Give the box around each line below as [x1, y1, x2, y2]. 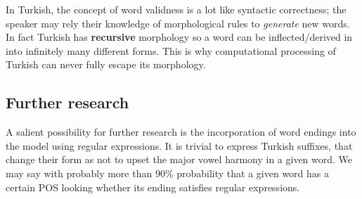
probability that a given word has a [176, 165, 330, 180]
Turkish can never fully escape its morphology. [6, 57, 206, 72]
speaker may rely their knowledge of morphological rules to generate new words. [6, 15, 350, 30]
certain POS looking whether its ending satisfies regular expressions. [6, 179, 300, 194]
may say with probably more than [6, 165, 153, 180]
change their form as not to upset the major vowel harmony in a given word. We [6, 152, 353, 167]
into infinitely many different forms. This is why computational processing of [6, 43, 336, 58]
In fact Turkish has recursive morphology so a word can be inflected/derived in [6, 30, 353, 44]
